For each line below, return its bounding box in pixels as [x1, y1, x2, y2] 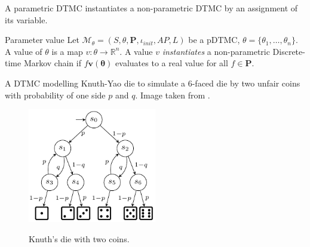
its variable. [5, 13, 48, 26]
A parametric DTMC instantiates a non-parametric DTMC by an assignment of [5, 2, 298, 14]
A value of [5, 45, 42, 57]
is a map [51, 45, 83, 57]
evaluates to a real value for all [115, 57, 228, 69]
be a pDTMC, [188, 33, 240, 46]
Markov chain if [23, 57, 81, 69]
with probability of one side [5, 88, 106, 101]
